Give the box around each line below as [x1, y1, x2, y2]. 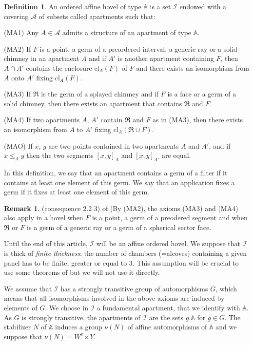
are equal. [161, 150, 191, 160]
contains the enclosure [26, 62, 92, 73]
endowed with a [179, 1, 227, 11]
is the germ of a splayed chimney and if [41, 89, 159, 99]
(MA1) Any [4, 27, 39, 38]
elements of [4, 303, 38, 313]
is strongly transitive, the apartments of [21, 312, 140, 322]
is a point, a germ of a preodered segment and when [92, 212, 248, 223]
